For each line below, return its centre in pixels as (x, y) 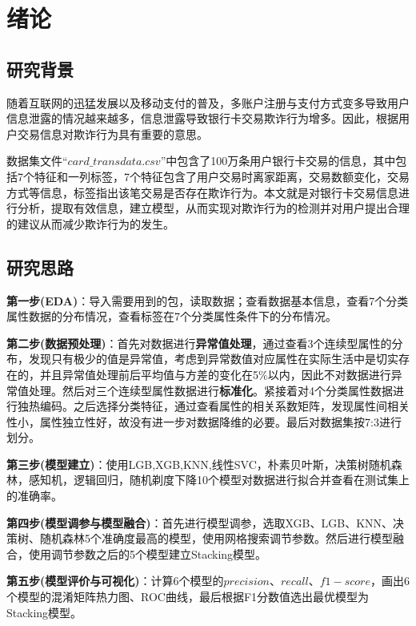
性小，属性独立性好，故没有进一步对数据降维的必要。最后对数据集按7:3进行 (204, 421)
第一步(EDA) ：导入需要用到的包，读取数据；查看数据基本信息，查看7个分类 (208, 300)
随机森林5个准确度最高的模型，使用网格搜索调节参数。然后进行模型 (216, 538)
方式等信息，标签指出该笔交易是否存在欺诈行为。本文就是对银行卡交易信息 (202, 192)
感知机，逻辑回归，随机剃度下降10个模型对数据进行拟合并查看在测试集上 (219, 480)
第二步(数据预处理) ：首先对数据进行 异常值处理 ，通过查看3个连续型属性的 (199, 343)
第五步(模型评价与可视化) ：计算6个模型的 (115, 581)
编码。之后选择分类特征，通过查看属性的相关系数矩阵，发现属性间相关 (224, 406)
